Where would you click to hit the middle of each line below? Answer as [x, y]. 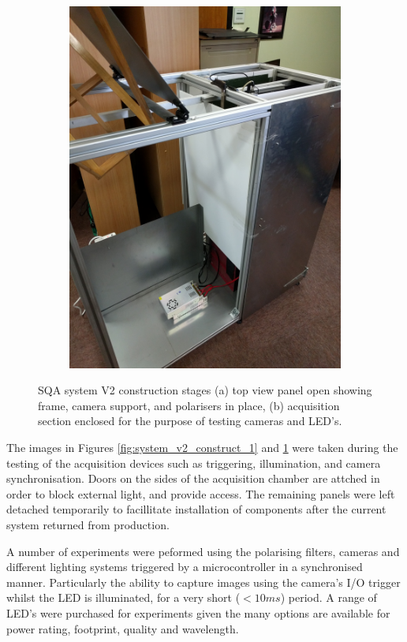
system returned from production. [88, 524]
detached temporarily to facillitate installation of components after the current [196, 509]
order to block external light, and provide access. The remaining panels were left [201, 493]
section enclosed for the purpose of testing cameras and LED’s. [190, 421]
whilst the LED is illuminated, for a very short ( [123, 597]
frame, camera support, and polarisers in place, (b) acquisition [189, 405]
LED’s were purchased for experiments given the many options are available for [198, 612]
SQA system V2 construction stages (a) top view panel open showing [205, 390]
